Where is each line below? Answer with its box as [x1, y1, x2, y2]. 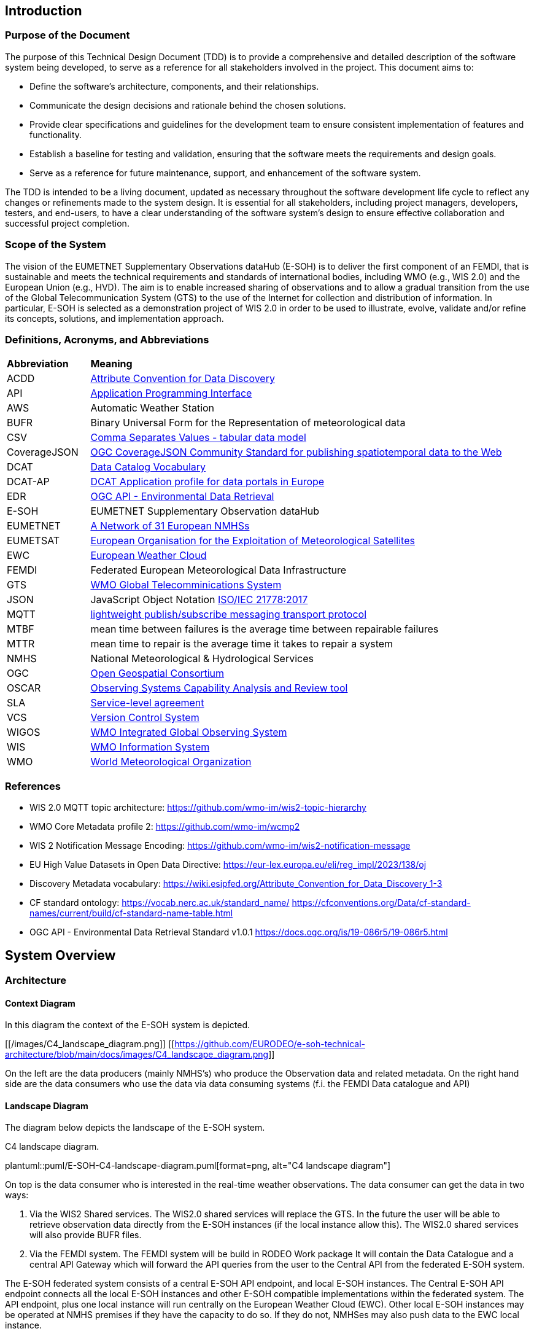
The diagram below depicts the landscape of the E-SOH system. [5, 1122, 265, 1133]
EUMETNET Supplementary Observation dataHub [90, 505, 320, 518]
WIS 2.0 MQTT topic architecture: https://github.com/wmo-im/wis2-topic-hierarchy [29, 802, 366, 813]
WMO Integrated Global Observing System [90, 726, 287, 739]
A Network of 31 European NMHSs [90, 520, 250, 532]
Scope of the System [5, 238, 106, 251]
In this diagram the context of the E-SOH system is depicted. [5, 1020, 250, 1031]
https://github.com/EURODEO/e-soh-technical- [174, 1039, 366, 1050]
